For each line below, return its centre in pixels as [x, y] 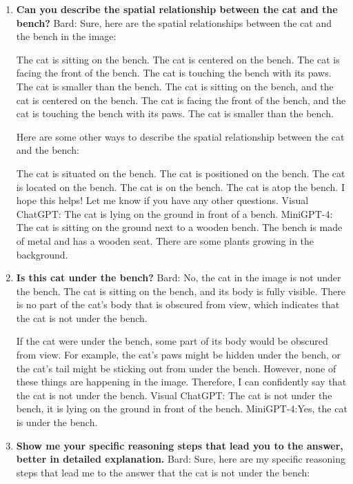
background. [42, 254]
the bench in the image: [66, 36]
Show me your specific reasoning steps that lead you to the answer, [180, 445]
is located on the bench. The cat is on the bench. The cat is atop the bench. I [180, 186]
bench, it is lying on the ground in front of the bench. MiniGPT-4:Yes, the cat [182, 409]
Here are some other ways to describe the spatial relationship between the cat [180, 136]
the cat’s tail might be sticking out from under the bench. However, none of [176, 368]
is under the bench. [57, 422]
